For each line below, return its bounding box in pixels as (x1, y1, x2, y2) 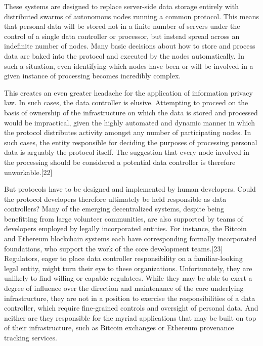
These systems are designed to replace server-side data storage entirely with (4, 1, 239, 11)
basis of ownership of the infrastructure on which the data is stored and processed (4, 107, 258, 117)
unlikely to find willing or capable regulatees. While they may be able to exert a (4, 273, 252, 283)
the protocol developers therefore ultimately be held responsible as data (4, 193, 227, 204)
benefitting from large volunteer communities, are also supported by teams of (4, 213, 243, 224)
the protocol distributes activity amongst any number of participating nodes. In (4, 127, 251, 138)
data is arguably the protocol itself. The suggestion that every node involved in (4, 147, 250, 157)
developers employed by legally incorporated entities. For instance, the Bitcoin (4, 223, 247, 234)
